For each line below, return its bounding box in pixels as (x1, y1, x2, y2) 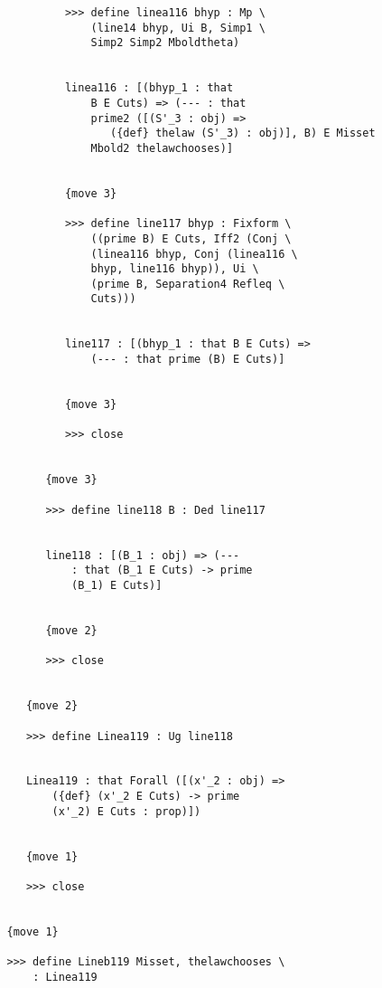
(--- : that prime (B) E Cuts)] (90, 353, 285, 366)
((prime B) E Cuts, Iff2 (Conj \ (90, 232, 292, 245)
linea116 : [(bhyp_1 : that (64, 81, 234, 95)
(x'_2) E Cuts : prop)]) (51, 804, 201, 818)
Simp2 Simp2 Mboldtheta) (90, 36, 240, 50)
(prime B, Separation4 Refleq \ (90, 277, 285, 290)
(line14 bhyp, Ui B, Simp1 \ (90, 21, 266, 34)
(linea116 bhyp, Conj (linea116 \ (90, 247, 298, 261)
